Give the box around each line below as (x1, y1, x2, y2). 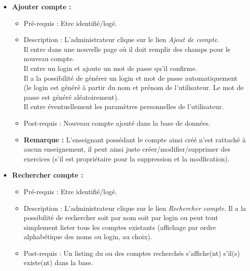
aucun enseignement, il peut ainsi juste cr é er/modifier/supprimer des (23, 144, 230, 154)
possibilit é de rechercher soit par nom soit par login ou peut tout (23, 212, 218, 223)
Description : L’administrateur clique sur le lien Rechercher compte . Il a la (23, 203, 246, 213)
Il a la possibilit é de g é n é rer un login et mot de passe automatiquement (23, 72, 238, 83)
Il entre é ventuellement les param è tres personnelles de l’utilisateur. (23, 101, 224, 112)
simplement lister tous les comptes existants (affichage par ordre (23, 222, 216, 232)
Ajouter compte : (12, 1, 71, 11)
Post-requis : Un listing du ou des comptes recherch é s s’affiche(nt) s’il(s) (23, 248, 240, 258)
